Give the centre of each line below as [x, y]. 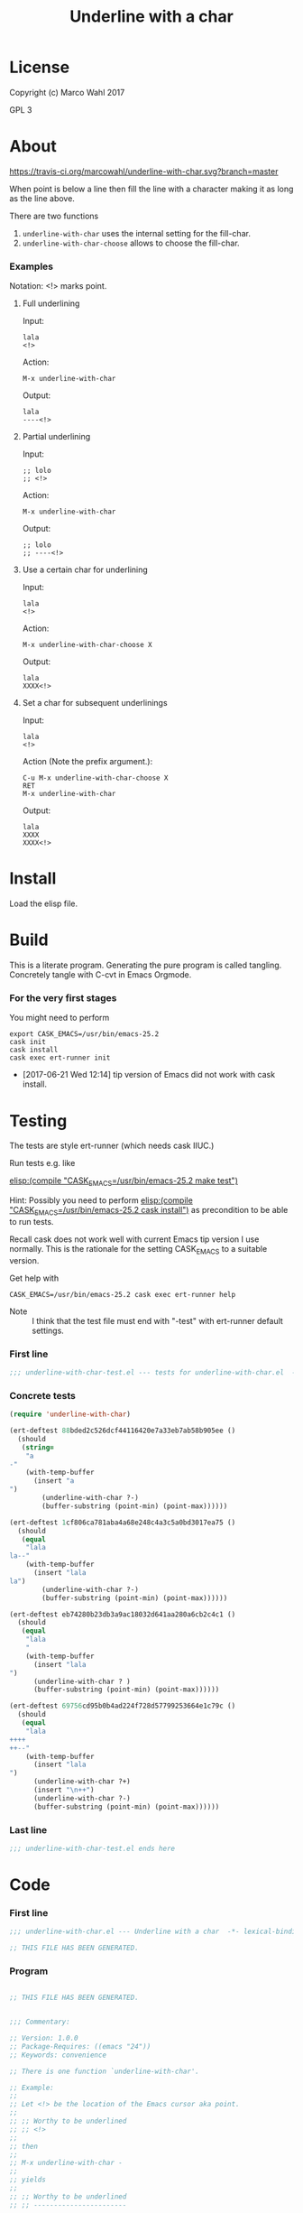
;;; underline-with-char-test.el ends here [92, 1848]
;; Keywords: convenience [58, 2055]
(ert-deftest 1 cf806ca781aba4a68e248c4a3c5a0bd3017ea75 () [123, 1523]
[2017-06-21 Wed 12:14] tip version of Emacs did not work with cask [149, 1075]
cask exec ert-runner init [60, 1058]
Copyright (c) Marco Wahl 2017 [67, 92]
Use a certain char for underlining [85, 569]
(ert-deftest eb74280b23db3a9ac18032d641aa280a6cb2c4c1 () [123, 1614]
